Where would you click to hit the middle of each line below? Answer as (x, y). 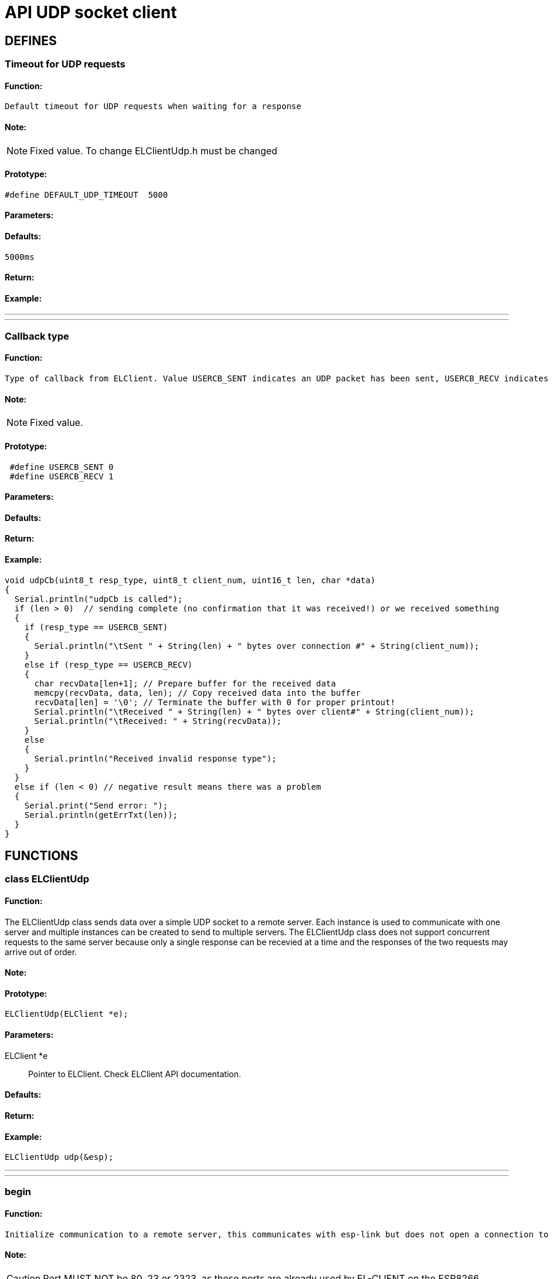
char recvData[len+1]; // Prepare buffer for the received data (185, 683)
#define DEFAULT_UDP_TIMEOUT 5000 (86, 194)
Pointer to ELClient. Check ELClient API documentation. (135, 1074)
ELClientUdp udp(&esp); (59, 1157)
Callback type (37, 336)
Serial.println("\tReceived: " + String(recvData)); (158, 721)
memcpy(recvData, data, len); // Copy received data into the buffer (197, 693)
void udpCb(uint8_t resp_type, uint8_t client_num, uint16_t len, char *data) (190, 580)
